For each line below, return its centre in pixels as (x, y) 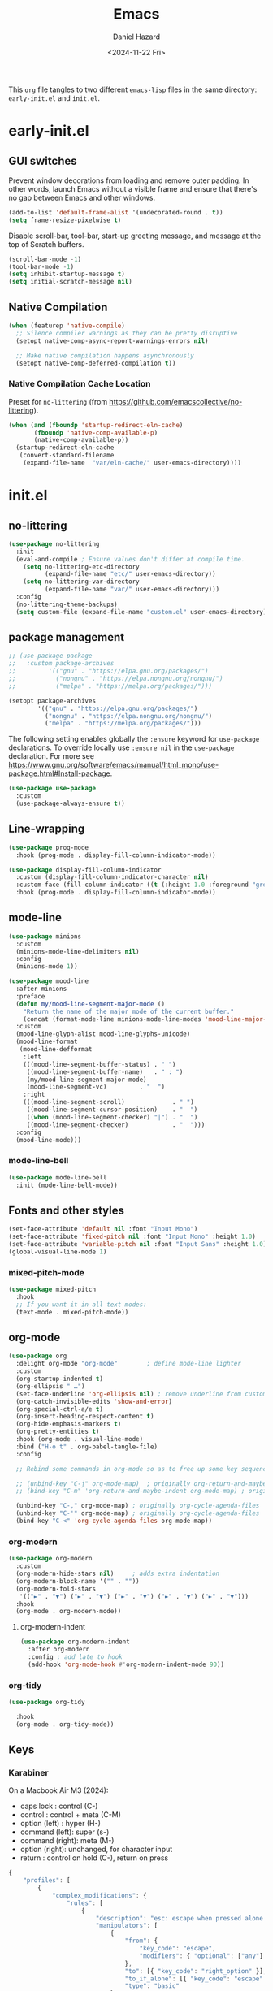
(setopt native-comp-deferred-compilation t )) (96, 363)
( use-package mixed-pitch (52, 1290)
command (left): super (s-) (65, 1832)
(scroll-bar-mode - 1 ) (45, 259)
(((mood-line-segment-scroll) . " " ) (109, 1102)
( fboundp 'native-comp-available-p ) (96, 433)
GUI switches (43, 160)
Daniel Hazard (136, 37)
